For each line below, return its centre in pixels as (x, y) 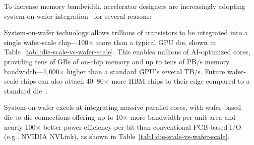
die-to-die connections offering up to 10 (63, 117)
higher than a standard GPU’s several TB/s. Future (146, 71)
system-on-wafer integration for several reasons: (78, 16)
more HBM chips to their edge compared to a (181, 81)
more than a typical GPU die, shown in (156, 42)
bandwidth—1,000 (32, 71)
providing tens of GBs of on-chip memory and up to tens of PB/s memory (117, 61)
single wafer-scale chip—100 (46, 42)
